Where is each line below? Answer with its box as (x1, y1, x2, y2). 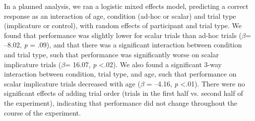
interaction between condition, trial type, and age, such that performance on (4, 69, 237, 79)
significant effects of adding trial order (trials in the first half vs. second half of (4, 88, 243, 98)
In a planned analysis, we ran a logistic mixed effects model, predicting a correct (4, 1, 249, 11)
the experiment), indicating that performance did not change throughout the (4, 97, 237, 108)
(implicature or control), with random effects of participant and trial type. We (4, 20, 242, 31)
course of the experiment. (4, 107, 81, 118)
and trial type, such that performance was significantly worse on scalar (4, 49, 219, 59)
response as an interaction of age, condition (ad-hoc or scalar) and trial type (4, 10, 236, 21)
